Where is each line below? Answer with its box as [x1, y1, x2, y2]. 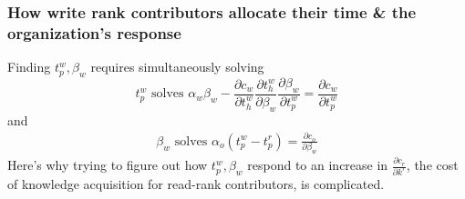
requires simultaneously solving [90, 57, 264, 76]
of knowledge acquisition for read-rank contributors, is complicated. [7, 174, 385, 194]
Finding [7, 57, 51, 76]
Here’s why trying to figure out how [7, 155, 208, 174]
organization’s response [7, 21, 181, 44]
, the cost [406, 155, 459, 174]
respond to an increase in [247, 155, 388, 174]
